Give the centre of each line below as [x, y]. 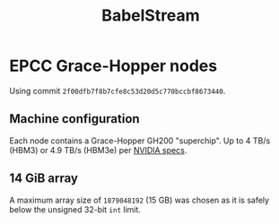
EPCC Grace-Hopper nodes [113, 66]
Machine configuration [75, 119]
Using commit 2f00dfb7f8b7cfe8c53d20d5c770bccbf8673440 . [118, 90]
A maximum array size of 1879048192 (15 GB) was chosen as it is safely [139, 200]
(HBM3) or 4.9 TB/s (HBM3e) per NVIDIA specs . [98, 150]
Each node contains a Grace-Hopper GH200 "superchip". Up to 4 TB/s [140, 141]
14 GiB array [44, 179]
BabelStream [151, 16]
